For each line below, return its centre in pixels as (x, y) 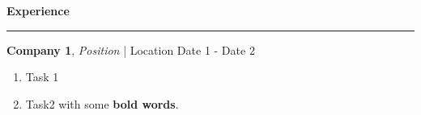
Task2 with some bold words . (102, 103)
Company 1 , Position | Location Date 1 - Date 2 (131, 49)
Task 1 (42, 77)
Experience (38, 10)
